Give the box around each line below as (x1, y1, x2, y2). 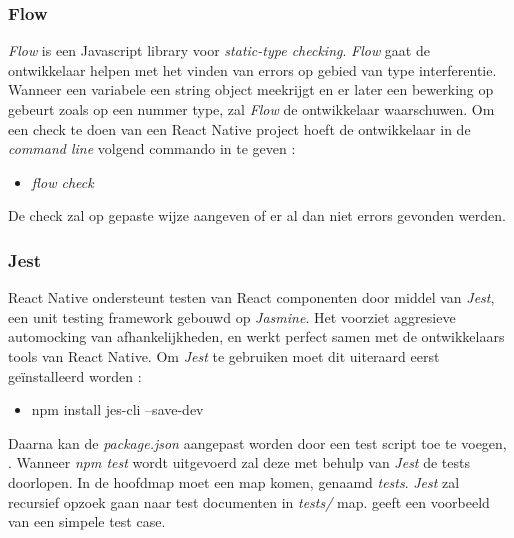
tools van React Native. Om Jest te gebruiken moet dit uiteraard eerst (8, 345, 440, 366)
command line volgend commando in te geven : (8, 138, 296, 159)
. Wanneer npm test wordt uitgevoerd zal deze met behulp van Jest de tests (8, 452, 470, 473)
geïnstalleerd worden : (8, 365, 142, 386)
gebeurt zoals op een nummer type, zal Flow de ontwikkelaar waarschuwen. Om (8, 99, 495, 119)
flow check (31, 171, 94, 192)
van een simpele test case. (8, 511, 166, 532)
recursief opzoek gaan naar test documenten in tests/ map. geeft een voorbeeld (8, 491, 490, 512)
